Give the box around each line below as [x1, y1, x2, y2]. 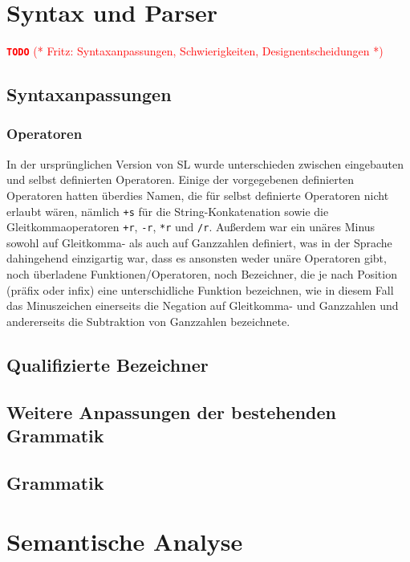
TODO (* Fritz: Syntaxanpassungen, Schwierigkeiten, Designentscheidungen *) [6, 43, 384, 59]
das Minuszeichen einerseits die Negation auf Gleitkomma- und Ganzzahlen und [6, 297, 399, 314]
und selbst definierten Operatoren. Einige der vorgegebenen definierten [6, 171, 355, 188]
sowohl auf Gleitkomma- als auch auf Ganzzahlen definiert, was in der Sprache [6, 234, 392, 250]
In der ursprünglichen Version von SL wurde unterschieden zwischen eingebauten [6, 155, 404, 172]
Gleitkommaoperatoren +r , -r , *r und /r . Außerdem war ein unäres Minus [6, 218, 375, 235]
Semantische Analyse [6, 525, 243, 558]
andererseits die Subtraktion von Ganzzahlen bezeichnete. [6, 312, 290, 329]
